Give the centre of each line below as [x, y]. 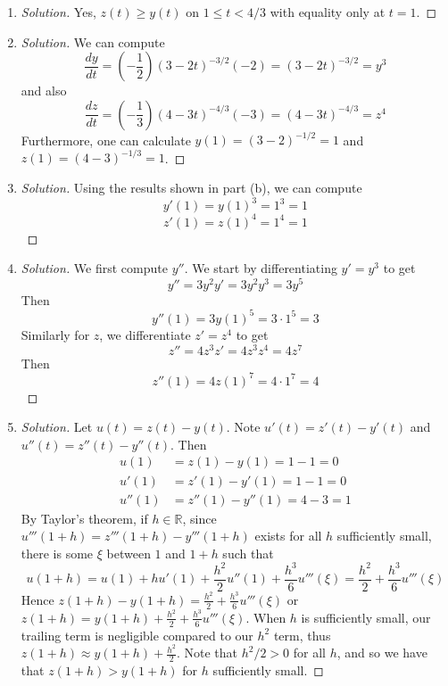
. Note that [207, 653]
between [129, 553]
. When [266, 617]
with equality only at [328, 12]
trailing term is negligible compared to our [137, 635]
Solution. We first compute [94, 268]
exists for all [288, 536]
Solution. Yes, [58, 12]
